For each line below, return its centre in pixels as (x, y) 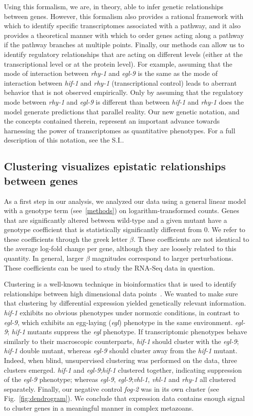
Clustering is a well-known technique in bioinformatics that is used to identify (120, 284)
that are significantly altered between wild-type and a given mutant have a (116, 220)
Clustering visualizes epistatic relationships (115, 166)
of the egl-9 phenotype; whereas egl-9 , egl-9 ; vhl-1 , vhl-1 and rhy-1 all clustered (120, 379)
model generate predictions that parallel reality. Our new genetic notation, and (122, 111)
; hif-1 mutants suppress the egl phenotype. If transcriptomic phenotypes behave (127, 332)
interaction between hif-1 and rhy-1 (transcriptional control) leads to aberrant (120, 82)
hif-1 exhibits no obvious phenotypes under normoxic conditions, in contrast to (122, 313)
